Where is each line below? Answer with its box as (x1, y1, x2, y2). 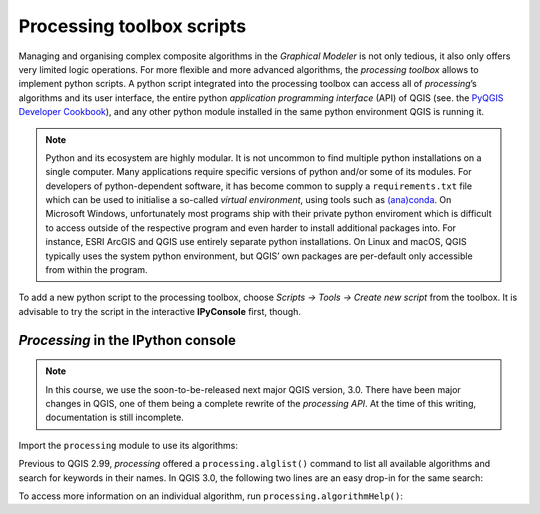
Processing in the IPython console (18, 331, 237, 349)
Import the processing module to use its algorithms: (18, 439, 239, 451)
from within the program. (45, 264, 149, 276)
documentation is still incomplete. (45, 411, 184, 424)
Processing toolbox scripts (18, 15, 247, 37)
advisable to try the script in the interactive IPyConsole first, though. (18, 305, 302, 317)
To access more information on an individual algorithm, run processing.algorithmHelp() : (18, 490, 404, 502)
